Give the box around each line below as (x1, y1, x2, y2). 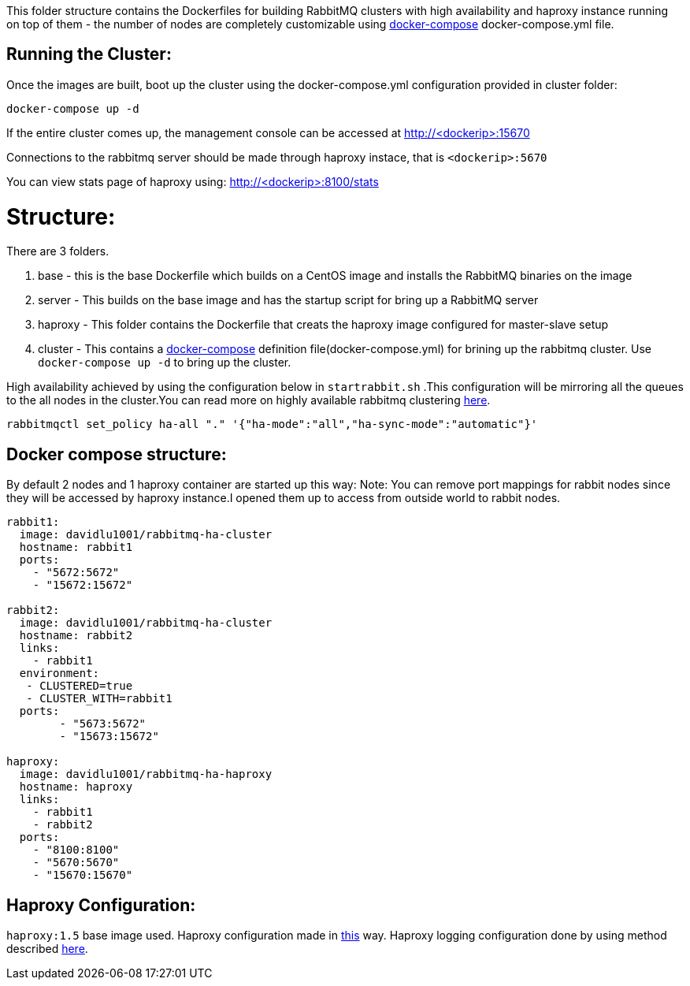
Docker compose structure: (6, 444, 227, 464)
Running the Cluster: (6, 44, 172, 65)
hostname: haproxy (19, 780, 133, 794)
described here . (6, 942, 88, 956)
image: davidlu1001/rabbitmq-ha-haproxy (19, 768, 273, 781)
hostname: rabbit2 (19, 629, 133, 642)
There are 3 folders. (6, 244, 109, 259)
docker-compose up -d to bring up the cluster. (38, 355, 291, 370)
